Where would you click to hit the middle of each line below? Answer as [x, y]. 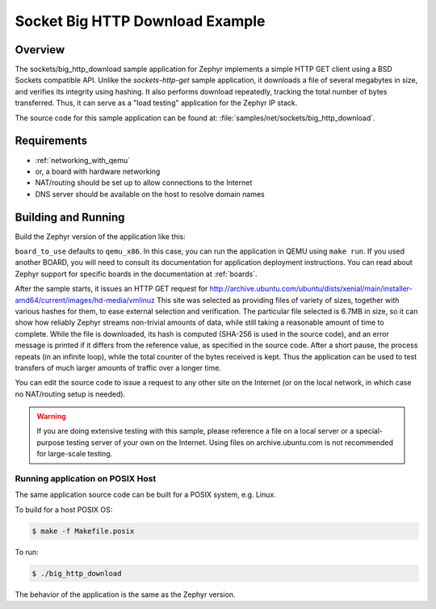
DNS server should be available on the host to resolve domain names [150, 194]
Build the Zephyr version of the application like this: [100, 236]
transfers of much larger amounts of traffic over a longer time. [118, 367]
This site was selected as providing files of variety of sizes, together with [278, 300]
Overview [40, 50]
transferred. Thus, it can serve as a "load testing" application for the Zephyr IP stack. [156, 103]
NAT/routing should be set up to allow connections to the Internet [144, 183]
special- [369, 431]
